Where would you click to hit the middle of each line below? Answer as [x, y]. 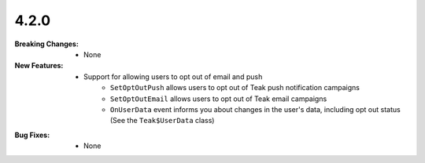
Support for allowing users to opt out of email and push [173, 76]
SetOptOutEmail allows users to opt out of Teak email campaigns [219, 99]
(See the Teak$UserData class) [163, 121]
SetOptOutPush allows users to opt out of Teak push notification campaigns [235, 88]
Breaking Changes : [46, 44]
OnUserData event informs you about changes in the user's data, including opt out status [255, 109]
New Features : [39, 66]
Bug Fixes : [32, 135]
